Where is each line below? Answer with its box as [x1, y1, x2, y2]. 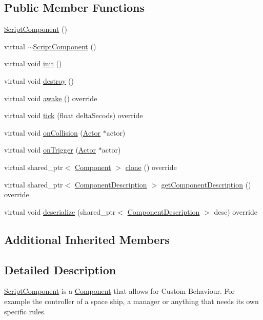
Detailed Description [4, 261, 116, 277]
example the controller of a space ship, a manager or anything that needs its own [4, 295, 259, 306]
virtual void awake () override [4, 92, 97, 103]
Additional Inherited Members [4, 231, 170, 247]
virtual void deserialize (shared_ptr [4, 206, 116, 217]
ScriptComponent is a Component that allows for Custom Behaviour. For [4, 286, 235, 296]
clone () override [125, 161, 177, 172]
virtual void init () [4, 58, 62, 69]
